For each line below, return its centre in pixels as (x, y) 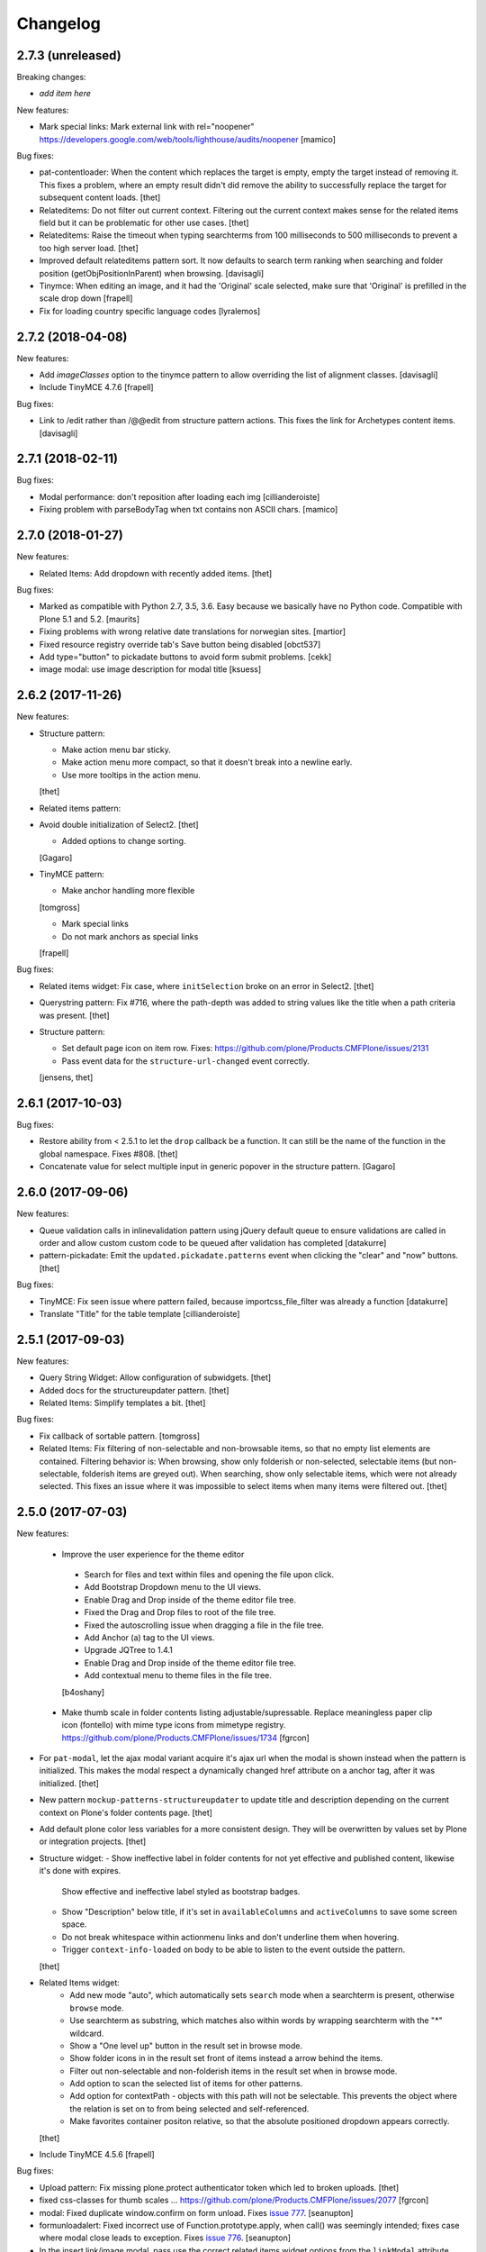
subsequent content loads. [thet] (100, 197)
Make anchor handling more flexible (128, 891)
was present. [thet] (74, 1015)
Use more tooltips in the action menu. (131, 775)
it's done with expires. (80, 1871)
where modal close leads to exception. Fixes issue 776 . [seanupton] (165, 2238)
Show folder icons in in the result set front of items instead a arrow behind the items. (226, 2058)
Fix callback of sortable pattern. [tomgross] (120, 1436)
